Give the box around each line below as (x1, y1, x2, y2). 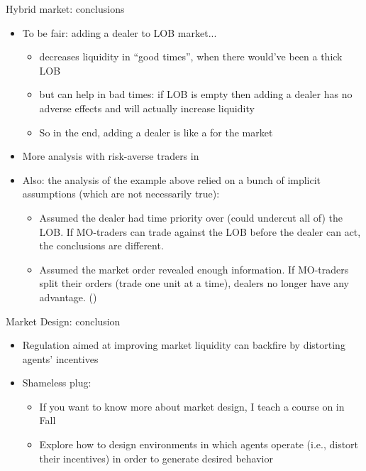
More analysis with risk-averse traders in (22, 148, 199, 163)
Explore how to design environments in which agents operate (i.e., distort (39, 437, 359, 452)
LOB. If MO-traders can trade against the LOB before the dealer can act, (39, 224, 361, 239)
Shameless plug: (22, 375, 91, 390)
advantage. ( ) (39, 289, 97, 304)
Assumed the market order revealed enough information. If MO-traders (39, 261, 349, 276)
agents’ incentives (22, 351, 99, 366)
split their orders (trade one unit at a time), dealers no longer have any (39, 276, 349, 291)
